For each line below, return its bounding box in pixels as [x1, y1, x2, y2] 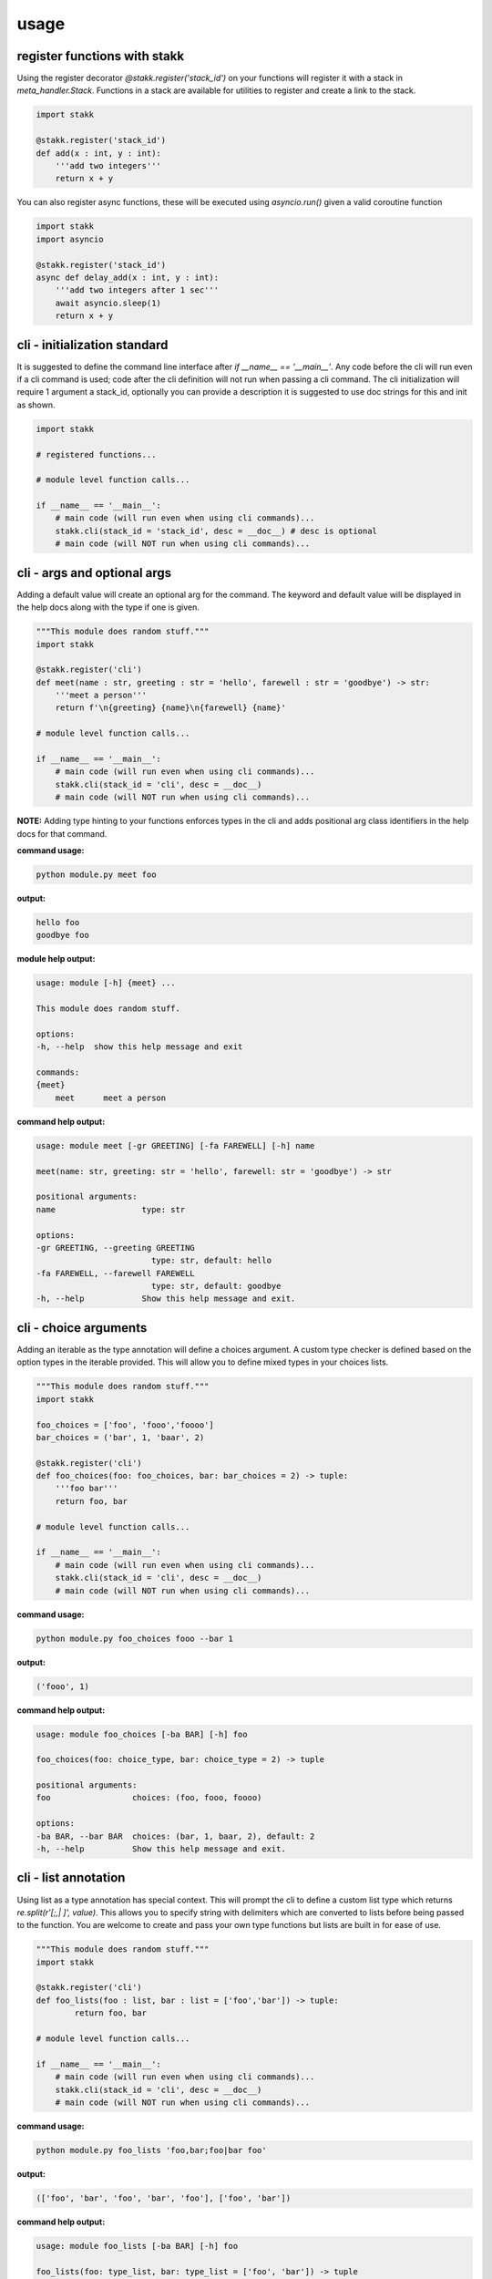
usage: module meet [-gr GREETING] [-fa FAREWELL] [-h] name [36, 1140, 315, 1150]
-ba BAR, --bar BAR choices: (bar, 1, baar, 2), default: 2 [36, 1830, 315, 1841]
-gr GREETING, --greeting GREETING [36, 1243, 195, 1253]
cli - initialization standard [16, 337, 169, 353]
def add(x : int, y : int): [36, 148, 161, 159]
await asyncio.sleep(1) [55, 297, 161, 308]
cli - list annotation [16, 1870, 126, 1886]
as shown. [16, 399, 56, 410]
